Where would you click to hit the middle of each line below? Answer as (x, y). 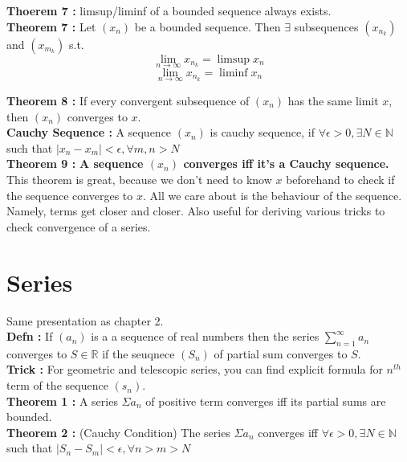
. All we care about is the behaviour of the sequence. (272, 195)
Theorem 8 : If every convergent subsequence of (128, 101)
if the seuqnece (138, 353)
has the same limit (333, 101)
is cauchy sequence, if (262, 132)
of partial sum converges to (281, 353)
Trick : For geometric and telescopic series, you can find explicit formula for (195, 369)
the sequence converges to (70, 195)
